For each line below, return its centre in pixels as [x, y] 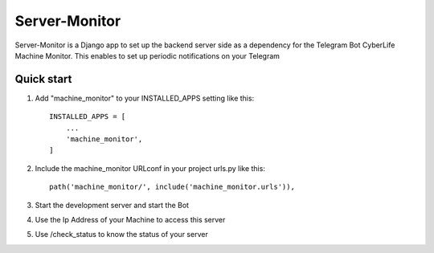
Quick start [43, 79]
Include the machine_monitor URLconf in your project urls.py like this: [150, 168]
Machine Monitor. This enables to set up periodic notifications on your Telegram [147, 55]
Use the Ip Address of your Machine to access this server [130, 219]
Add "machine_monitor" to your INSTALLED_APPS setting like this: [145, 98]
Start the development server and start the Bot [112, 205]
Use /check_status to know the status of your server [121, 235]
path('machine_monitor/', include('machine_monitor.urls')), [172, 187]
